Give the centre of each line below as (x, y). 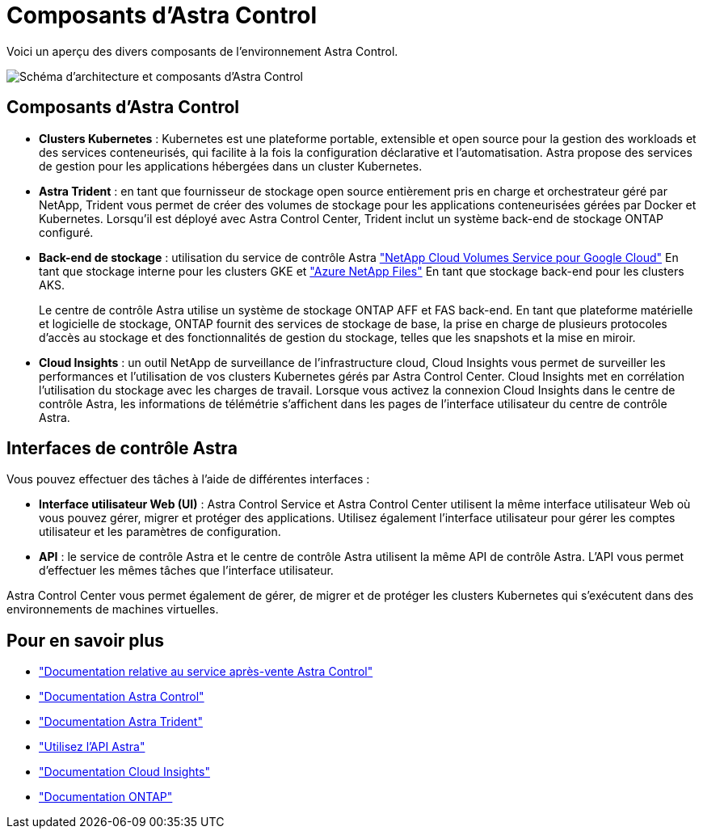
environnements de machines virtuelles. (113, 609)
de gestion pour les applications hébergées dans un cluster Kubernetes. (231, 166)
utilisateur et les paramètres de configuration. (160, 532)
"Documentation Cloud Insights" (124, 772)
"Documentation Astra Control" (122, 697)
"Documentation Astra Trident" (121, 722)
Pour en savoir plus (86, 640)
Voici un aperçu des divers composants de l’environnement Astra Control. (202, 51)
